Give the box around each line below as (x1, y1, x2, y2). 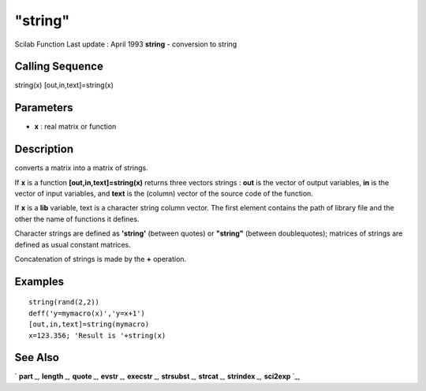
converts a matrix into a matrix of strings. (14, 163, 149, 173)
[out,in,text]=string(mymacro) (28, 320, 150, 329)
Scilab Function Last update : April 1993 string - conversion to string (14, 39, 237, 49)
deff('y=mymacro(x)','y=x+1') (28, 308, 146, 318)
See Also (14, 351, 59, 364)
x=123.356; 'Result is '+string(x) (28, 331, 166, 340)
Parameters (14, 101, 73, 114)
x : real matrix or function (34, 122, 117, 132)
